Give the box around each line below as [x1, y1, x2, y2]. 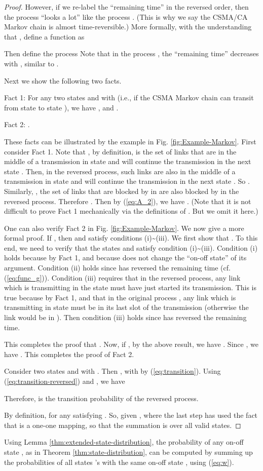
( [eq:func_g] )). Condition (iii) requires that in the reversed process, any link [4, 272, 241, 283]
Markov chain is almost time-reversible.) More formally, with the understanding [4, 21, 252, 32]
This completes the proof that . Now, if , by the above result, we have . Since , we [4, 339, 258, 349]
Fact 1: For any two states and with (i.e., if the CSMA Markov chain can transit [4, 92, 254, 103]
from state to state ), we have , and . [4, 102, 119, 112]
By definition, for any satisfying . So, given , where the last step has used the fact [4, 410, 258, 420]
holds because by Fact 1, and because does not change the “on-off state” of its [4, 252, 247, 263]
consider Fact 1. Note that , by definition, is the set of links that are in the [4, 146, 237, 156]
